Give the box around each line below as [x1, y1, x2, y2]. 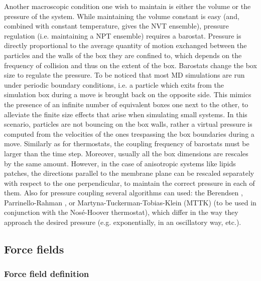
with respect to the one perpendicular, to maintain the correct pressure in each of [4, 177, 255, 188]
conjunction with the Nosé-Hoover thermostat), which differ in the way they [4, 207, 238, 217]
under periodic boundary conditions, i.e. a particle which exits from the [4, 79, 224, 90]
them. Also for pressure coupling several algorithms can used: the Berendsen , [4, 187, 243, 198]
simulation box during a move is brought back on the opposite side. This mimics [4, 89, 251, 100]
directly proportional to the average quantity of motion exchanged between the [4, 40, 247, 51]
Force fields [4, 241, 64, 257]
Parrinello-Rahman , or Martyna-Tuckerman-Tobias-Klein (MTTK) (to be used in [4, 197, 256, 207]
